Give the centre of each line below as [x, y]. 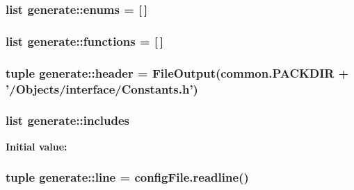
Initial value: [37, 146]
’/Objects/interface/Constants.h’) [102, 88]
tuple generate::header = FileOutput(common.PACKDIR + [177, 72]
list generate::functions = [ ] [85, 41]
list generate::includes [68, 120]
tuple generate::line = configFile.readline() [127, 177]
